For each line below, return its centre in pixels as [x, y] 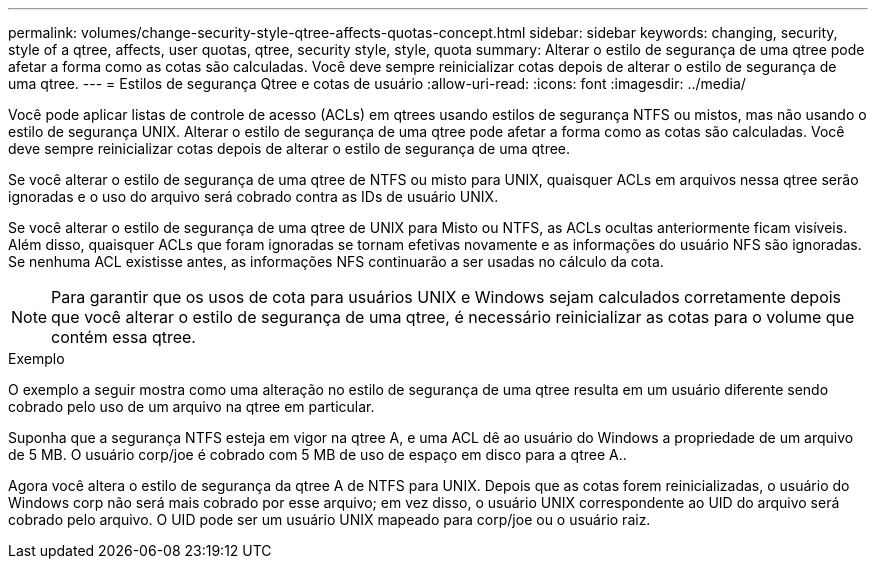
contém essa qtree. [123, 337]
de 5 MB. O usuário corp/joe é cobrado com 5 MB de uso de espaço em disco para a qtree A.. [317, 454]
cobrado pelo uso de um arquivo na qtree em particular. [191, 406]
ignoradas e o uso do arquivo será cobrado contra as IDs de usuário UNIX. [253, 196]
